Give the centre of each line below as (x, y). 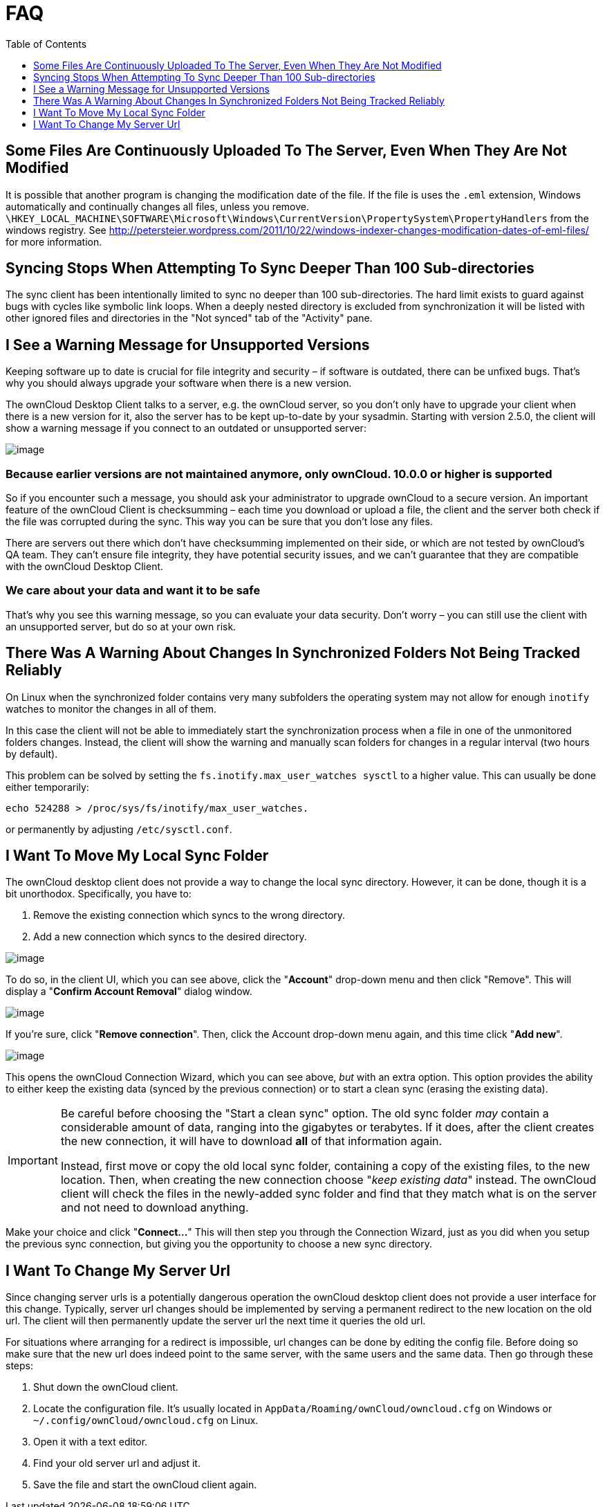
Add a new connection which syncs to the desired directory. (170, 937)
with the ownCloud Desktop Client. (85, 567)
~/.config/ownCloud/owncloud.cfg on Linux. (146, 1421)
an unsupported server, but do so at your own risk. (121, 626)
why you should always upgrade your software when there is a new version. (179, 383)
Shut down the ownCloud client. (106, 1387)
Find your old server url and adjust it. (117, 1463)
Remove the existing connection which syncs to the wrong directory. (189, 915)
